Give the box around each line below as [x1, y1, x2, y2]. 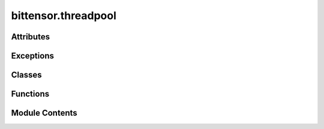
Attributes [11, 32, 50, 42]
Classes [11, 70, 42, 80]
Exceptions [11, 51, 54, 61]
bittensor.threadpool [11, 9, 117, 22]
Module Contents [11, 108, 77, 118]
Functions [11, 89, 50, 99]
